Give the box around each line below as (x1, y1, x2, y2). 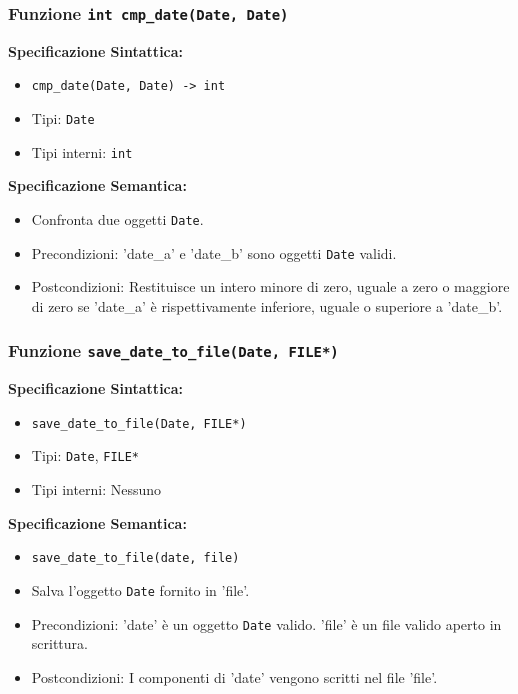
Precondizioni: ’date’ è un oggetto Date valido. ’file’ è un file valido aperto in (31, 613, 502, 634)
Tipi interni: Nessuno (31, 479, 162, 500)
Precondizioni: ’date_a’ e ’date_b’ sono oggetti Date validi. (31, 242, 397, 263)
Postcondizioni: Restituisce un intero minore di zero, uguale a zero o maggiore (31, 276, 510, 297)
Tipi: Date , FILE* (31, 445, 140, 466)
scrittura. (31, 633, 88, 654)
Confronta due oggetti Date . (31, 208, 204, 229)
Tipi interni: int (31, 141, 133, 162)
